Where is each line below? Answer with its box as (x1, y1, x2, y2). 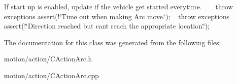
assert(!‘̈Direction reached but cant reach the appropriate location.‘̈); (4, 21, 210, 31)
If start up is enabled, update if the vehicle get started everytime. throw (4, 1, 233, 11)
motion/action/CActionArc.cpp (4, 70, 99, 80)
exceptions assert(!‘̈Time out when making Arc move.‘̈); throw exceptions (4, 11, 230, 21)
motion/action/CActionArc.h (4, 54, 92, 64)
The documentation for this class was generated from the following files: (4, 37, 221, 47)
